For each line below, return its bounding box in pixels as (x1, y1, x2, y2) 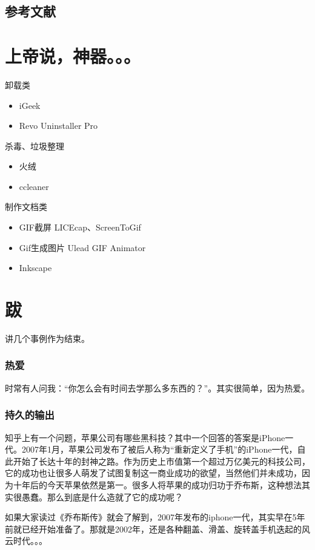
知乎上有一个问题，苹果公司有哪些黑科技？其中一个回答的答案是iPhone (5, 431, 285, 444)
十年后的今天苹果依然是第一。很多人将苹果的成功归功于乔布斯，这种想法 (13, 478, 302, 491)
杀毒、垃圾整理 (5, 139, 64, 152)
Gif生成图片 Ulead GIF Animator (19, 241, 146, 254)
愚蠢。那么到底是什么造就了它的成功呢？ (21, 490, 183, 503)
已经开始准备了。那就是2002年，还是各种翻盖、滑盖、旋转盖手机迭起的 (21, 522, 302, 535)
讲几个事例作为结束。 (5, 332, 90, 344)
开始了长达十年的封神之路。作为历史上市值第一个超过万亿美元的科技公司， (13, 454, 310, 467)
